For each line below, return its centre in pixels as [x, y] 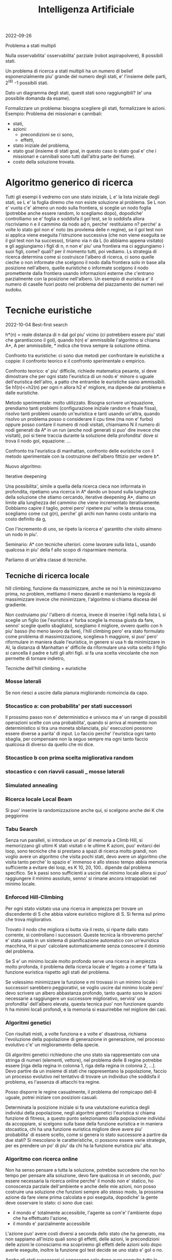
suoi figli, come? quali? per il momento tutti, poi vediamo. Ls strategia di [81, 251]
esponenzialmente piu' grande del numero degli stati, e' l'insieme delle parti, [86, 77]
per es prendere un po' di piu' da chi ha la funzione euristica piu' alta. [79, 1146]
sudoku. [14, 289]
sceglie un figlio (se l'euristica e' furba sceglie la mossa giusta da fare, [80, 620]
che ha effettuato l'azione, [40, 1218]
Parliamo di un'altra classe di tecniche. [46, 560]
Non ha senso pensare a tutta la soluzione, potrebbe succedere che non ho [85, 1170]
